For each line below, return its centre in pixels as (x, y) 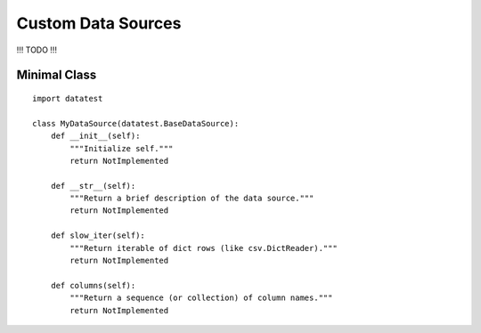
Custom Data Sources (99, 23)
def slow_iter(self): (98, 236)
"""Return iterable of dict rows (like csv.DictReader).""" (204, 248)
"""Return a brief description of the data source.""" (192, 199)
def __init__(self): (95, 136)
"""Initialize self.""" (122, 148)
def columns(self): (93, 285)
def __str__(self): (93, 186)
